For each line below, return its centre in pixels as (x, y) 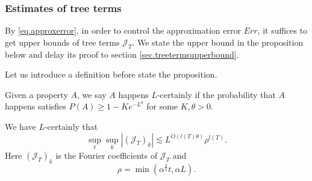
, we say (92, 94)
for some (162, 106)
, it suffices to (282, 30)
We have (20, 126)
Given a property (36, 94)
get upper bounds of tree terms (62, 42)
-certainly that (71, 126)
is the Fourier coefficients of (107, 155)
